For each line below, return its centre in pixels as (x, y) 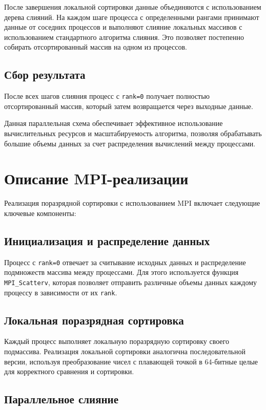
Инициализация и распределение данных (107, 240)
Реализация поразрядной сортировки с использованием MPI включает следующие (132, 203)
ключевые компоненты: (40, 213)
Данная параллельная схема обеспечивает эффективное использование (114, 123)
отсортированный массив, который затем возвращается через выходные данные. (129, 106)
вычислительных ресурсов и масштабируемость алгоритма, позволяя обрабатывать (133, 133)
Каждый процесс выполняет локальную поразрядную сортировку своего (117, 341)
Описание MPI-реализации (96, 178)
